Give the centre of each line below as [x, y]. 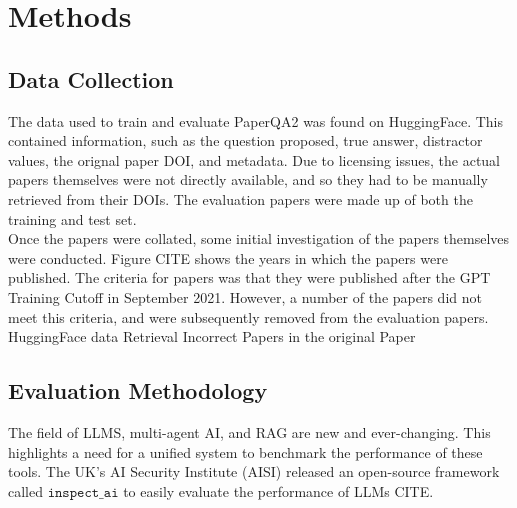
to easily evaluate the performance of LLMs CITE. [278, 490]
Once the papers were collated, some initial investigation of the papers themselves [259, 238]
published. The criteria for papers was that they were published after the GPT [249, 277]
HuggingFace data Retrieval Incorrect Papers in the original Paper [212, 336]
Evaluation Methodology [138, 390]
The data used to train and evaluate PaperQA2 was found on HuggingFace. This [255, 120]
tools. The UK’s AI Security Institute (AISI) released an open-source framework [254, 471]
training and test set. [72, 218]
